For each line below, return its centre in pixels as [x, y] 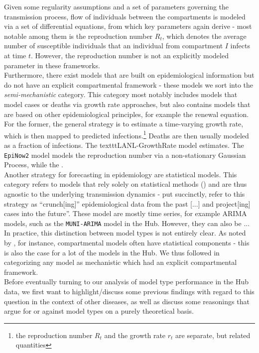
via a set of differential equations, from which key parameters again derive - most [128, 26]
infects [240, 46]
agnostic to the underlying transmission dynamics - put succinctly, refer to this [125, 194]
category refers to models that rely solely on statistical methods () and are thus [126, 184]
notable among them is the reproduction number [78, 36]
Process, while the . [34, 165]
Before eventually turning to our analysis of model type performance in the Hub [126, 282]
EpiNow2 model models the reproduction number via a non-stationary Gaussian [125, 155]
